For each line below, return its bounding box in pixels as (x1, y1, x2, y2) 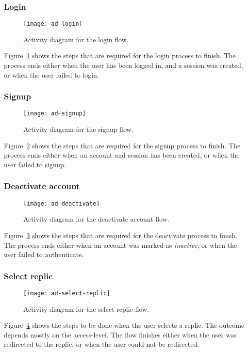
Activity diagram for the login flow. (23, 34, 129, 44)
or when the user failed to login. (4, 69, 99, 80)
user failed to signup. (4, 159, 66, 169)
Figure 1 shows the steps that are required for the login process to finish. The (4, 50, 236, 61)
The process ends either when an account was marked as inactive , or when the (4, 240, 237, 250)
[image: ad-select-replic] (23, 289, 110, 297)
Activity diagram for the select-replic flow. (23, 304, 149, 314)
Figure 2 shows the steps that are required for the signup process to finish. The (4, 140, 241, 150)
